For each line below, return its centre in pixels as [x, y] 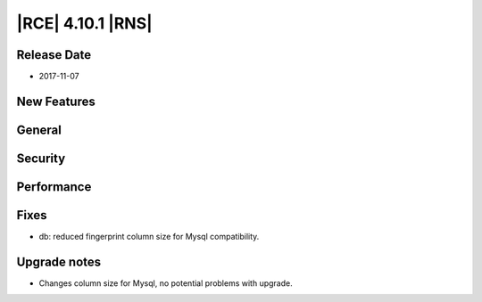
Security [41, 158]
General [39, 130]
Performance [54, 187]
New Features [56, 101]
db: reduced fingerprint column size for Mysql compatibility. [149, 237]
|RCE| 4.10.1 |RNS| [84, 23]
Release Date [54, 55]
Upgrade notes [59, 261]
